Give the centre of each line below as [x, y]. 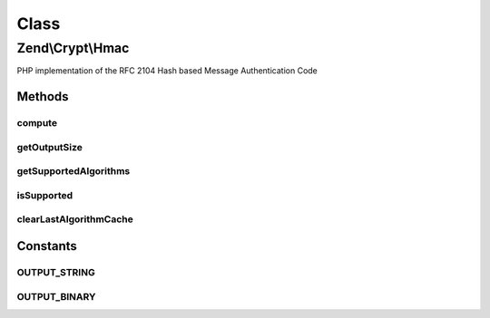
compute [37, 123]
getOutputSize [50, 147]
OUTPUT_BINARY [56, 296]
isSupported [45, 195]
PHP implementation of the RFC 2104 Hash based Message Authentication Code [167, 71]
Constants [47, 246]
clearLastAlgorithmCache [75, 219]
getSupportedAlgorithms [73, 171]
